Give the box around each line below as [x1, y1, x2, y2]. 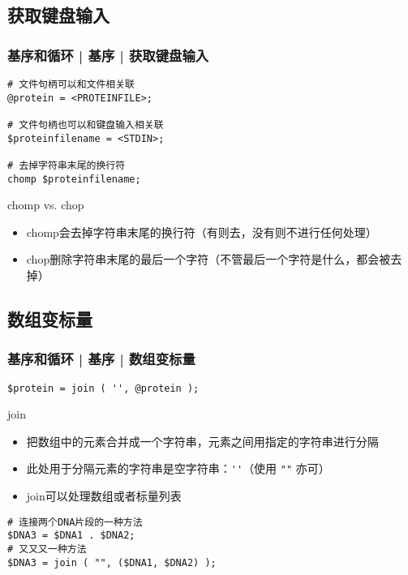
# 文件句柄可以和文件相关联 [7, 79, 135, 90]
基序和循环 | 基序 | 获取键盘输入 [7, 45, 209, 65]
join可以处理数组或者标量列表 [26, 487, 182, 504]
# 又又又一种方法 [7, 543, 87, 556]
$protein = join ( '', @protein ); [7, 382, 200, 394]
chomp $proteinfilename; [7, 173, 141, 185]
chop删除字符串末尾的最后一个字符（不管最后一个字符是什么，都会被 [26, 251, 391, 268]
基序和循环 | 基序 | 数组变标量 [7, 349, 195, 369]
